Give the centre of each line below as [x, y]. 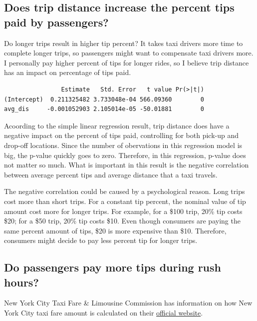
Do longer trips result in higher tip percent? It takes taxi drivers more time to [124, 43]
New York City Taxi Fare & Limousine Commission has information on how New [128, 303]
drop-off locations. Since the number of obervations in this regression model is [123, 145]
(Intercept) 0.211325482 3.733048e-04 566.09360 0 [104, 99]
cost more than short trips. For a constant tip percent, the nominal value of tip [125, 201]
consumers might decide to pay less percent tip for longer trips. [101, 240]
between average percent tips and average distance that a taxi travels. [111, 174]
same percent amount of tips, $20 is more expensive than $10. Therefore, [115, 230]
